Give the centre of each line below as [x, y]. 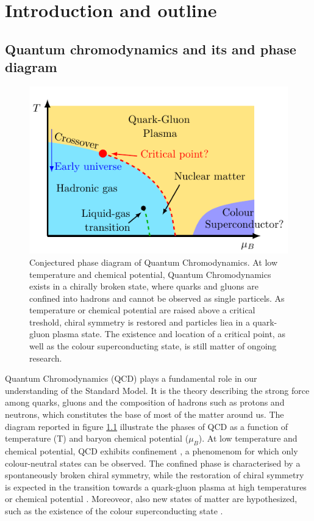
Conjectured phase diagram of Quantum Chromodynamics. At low [154, 262]
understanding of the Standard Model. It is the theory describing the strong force [157, 390]
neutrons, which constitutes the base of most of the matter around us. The [145, 414]
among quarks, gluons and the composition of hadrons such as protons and [145, 402]
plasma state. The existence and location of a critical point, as [169, 334]
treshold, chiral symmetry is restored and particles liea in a [140, 322]
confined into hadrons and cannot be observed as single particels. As [157, 298]
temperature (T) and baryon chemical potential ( [97, 438]
